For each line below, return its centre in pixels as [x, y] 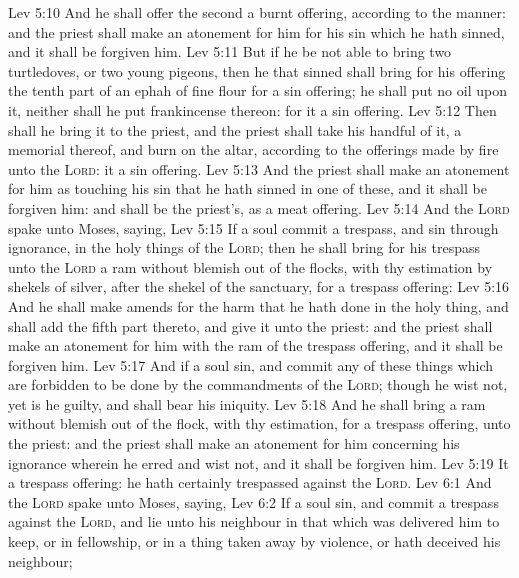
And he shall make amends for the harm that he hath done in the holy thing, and [258, 305]
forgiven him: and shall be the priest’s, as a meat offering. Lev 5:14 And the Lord [259, 207]
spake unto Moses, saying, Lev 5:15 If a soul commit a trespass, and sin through [253, 227]
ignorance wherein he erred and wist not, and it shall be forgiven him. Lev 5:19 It [258, 462]
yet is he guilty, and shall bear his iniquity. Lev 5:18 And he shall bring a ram [247, 403]
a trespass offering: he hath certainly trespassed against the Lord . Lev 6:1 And [250, 482]
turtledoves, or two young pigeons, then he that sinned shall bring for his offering [257, 70]
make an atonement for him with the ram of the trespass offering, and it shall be [255, 345]
